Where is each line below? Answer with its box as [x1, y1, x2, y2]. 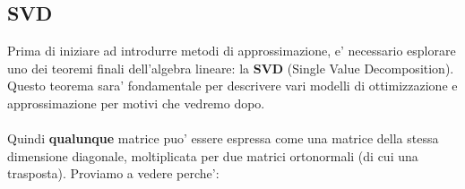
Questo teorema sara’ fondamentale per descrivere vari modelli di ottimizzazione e [7, 76, 458, 95]
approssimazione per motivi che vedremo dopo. [7, 93, 265, 112]
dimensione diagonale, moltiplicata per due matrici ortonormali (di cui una [7, 146, 418, 165]
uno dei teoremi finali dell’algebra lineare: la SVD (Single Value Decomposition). [7, 58, 454, 77]
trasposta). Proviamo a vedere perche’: [7, 164, 220, 183]
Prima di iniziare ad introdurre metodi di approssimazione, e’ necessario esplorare [7, 41, 456, 60]
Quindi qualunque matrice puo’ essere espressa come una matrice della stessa [7, 129, 439, 148]
